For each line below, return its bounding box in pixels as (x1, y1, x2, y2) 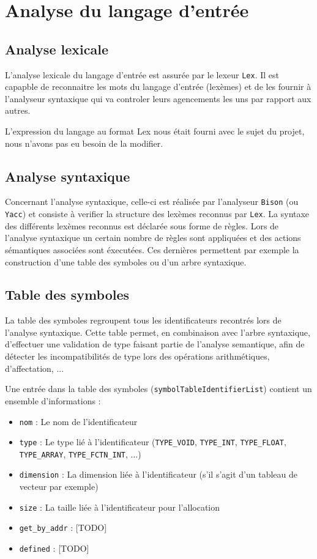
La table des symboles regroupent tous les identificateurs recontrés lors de (5, 314, 282, 327)
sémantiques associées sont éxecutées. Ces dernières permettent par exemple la (5, 243, 299, 256)
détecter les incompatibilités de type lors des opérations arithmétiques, (5, 350, 270, 363)
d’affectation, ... (5, 361, 64, 374)
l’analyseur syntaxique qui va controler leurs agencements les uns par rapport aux (5, 92, 311, 105)
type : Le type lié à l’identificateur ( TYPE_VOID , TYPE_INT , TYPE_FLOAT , (19, 435, 286, 448)
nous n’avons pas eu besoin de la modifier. (5, 136, 163, 149)
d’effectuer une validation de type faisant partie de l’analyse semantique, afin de (5, 338, 305, 350)
